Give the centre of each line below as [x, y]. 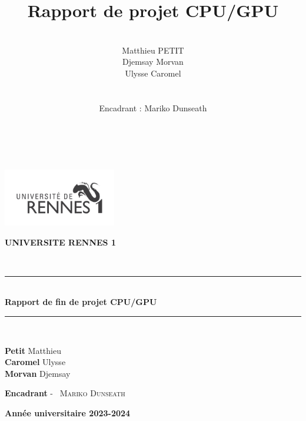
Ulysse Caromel [153, 73]
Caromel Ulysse [35, 362]
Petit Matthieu [33, 350]
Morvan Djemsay [38, 373]
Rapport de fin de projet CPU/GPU [81, 302]
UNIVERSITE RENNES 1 [60, 242]
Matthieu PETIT [153, 50]
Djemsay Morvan [153, 62]
